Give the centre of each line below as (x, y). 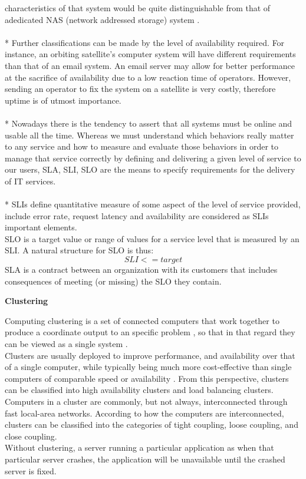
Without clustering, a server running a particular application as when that (139, 447)
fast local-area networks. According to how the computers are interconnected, (144, 413)
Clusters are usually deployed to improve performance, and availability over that (150, 355)
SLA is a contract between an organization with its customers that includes (141, 270)
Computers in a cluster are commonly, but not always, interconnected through (146, 401)
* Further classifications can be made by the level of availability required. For (145, 42)
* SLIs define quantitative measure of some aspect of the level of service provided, (153, 204)
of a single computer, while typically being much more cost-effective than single (148, 367)
